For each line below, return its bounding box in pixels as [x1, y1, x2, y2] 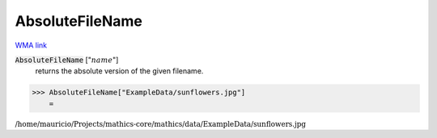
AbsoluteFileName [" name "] [15, 55, 119, 65]
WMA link [15, 40, 48, 50]
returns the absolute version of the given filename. [35, 66, 204, 76]
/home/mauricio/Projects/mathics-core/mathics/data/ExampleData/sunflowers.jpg [15, 119, 307, 128]
